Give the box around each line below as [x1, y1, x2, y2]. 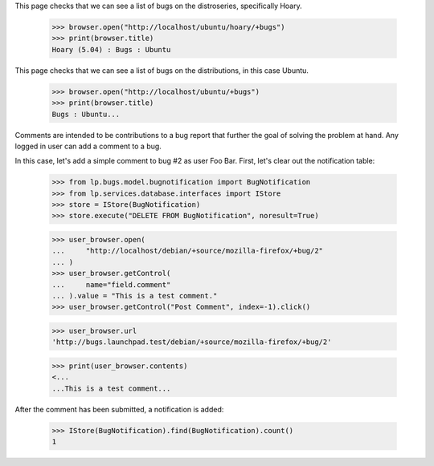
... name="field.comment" [51, 280, 171, 289]
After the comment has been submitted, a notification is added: [14, 404, 224, 414]
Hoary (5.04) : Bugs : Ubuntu [51, 45, 171, 54]
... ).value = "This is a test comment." [51, 291, 218, 300]
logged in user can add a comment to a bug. [14, 141, 162, 151]
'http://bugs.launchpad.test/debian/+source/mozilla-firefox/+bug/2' [51, 338, 332, 346]
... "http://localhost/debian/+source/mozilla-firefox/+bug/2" [51, 246, 324, 256]
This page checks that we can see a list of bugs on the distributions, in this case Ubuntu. [14, 65, 309, 75]
